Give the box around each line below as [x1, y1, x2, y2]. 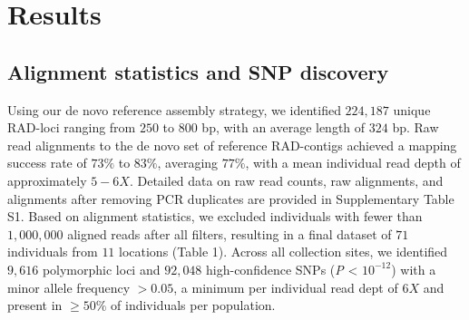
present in [7, 296, 63, 315]
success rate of [7, 153, 87, 172]
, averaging [157, 153, 219, 172]
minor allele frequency [7, 277, 131, 296]
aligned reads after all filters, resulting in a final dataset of [67, 224, 392, 243]
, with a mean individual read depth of [245, 153, 461, 172]
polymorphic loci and [42, 259, 161, 278]
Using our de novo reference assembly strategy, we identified [7, 100, 341, 119]
